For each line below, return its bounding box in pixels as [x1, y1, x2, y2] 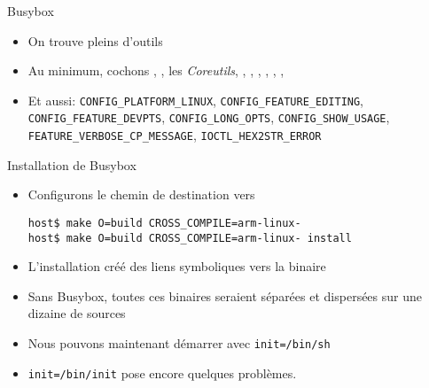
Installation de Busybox [7, 155, 136, 174]
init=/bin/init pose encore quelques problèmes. [27, 363, 297, 382]
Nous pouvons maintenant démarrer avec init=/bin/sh [27, 334, 331, 353]
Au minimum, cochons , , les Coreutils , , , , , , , [27, 61, 285, 80]
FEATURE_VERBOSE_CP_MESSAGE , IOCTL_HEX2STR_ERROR [27, 126, 322, 144]
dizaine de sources [27, 304, 126, 322]
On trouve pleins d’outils [27, 31, 163, 50]
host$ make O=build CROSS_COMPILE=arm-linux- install [27, 231, 352, 244]
